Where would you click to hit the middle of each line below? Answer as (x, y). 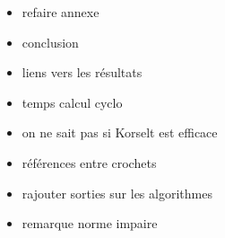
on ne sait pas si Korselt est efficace (120, 132)
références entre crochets (89, 162)
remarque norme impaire (90, 223)
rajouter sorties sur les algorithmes (117, 193)
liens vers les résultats (82, 72)
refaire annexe (61, 12)
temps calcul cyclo (72, 102)
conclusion (50, 42)
